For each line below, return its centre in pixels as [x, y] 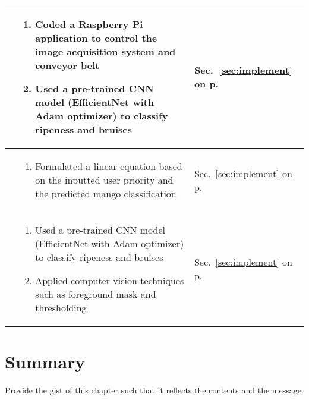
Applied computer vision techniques [110, 280]
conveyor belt [67, 65]
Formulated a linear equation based [109, 166]
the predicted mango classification [106, 193]
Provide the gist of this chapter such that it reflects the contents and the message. [154, 390]
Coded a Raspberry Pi [89, 24]
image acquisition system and [105, 51]
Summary [45, 362]
